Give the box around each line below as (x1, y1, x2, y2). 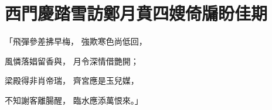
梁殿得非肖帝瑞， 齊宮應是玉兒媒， (5, 74, 139, 87)
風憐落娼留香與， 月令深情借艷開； (5, 54, 139, 67)
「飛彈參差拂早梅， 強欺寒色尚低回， (5, 35, 147, 47)
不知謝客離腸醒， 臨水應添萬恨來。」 (5, 94, 143, 106)
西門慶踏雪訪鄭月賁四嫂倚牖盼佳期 (5, 1, 268, 25)
